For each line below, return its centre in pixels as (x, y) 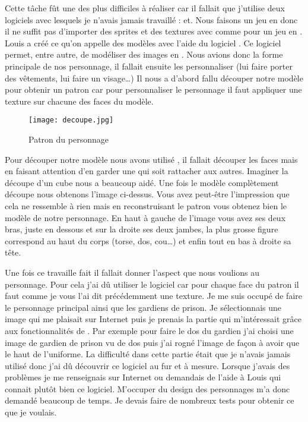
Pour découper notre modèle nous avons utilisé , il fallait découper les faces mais (151, 159)
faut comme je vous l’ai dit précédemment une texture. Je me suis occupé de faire (153, 296)
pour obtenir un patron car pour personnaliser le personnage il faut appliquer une (153, 89)
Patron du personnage (69, 139)
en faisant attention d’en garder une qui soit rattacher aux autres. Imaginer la (147, 171)
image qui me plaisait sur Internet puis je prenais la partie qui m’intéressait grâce (153, 319)
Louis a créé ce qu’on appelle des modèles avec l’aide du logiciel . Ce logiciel (143, 42)
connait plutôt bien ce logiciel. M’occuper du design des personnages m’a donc (147, 388)
